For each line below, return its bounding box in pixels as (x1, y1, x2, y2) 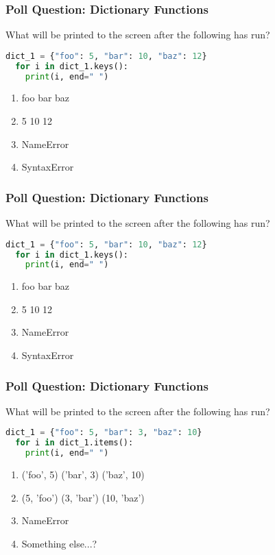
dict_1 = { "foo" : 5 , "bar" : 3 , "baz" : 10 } (5, 428, 202, 438)
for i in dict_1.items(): (15, 438, 134, 448)
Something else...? (21, 536, 97, 550)
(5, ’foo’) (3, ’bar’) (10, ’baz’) (21, 490, 145, 504)
